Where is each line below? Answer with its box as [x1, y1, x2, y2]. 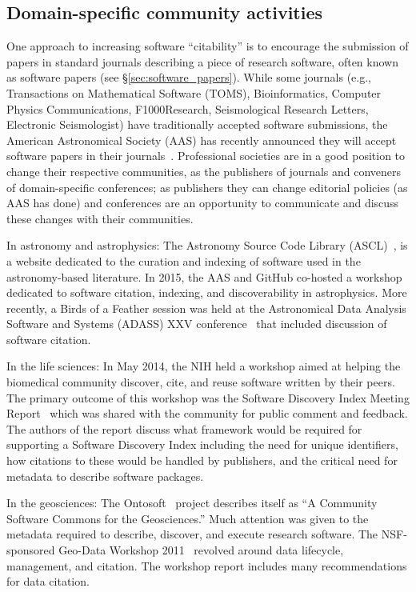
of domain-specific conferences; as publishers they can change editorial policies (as [6, 178, 408, 195]
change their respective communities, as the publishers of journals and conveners [6, 162, 402, 179]
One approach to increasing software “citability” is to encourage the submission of [6, 38, 409, 54]
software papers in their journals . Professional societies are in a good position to [6, 147, 406, 164]
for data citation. [6, 573, 90, 590]
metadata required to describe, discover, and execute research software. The [6, 526, 378, 542]
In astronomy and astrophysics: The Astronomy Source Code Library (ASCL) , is [6, 237, 408, 254]
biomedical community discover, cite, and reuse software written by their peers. [6, 374, 395, 390]
